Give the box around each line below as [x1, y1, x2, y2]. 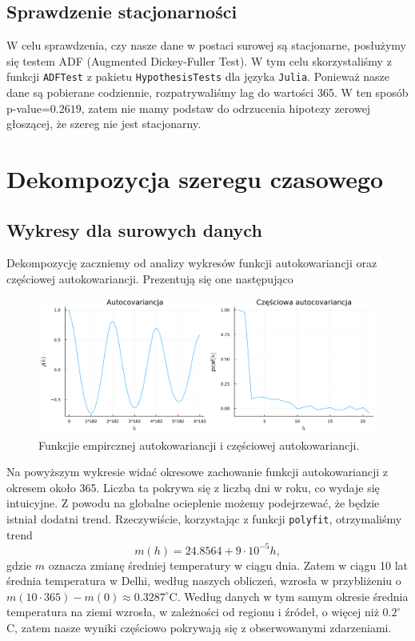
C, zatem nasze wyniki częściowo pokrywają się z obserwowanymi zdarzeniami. [6, 619, 392, 636]
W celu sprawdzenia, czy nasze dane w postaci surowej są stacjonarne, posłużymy [6, 37, 406, 54]
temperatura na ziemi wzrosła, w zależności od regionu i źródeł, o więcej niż [6, 603, 379, 620]
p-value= [6, 99, 50, 116]
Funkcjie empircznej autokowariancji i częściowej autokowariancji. [38, 436, 360, 453]
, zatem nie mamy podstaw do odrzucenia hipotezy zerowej [81, 99, 371, 116]
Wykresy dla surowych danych [6, 217, 262, 242]
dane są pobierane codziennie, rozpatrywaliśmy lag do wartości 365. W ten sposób [6, 84, 409, 101]
